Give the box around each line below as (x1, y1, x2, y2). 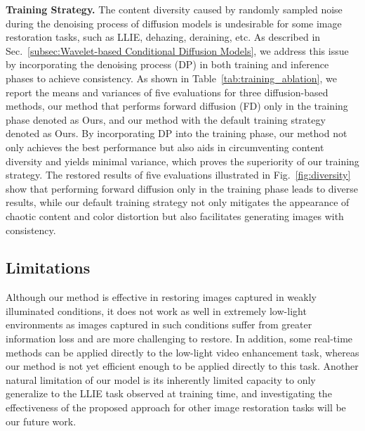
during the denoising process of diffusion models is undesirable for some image (6, 15, 342, 30)
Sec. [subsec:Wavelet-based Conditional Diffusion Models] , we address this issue (6, 43, 349, 58)
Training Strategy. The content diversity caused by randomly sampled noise (6, 2, 343, 16)
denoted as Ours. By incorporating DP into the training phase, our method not (6, 126, 347, 141)
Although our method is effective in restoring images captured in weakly (6, 290, 317, 304)
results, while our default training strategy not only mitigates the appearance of (6, 195, 350, 210)
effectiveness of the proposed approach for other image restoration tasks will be (6, 400, 346, 415)
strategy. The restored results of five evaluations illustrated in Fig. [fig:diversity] (6, 167, 351, 182)
